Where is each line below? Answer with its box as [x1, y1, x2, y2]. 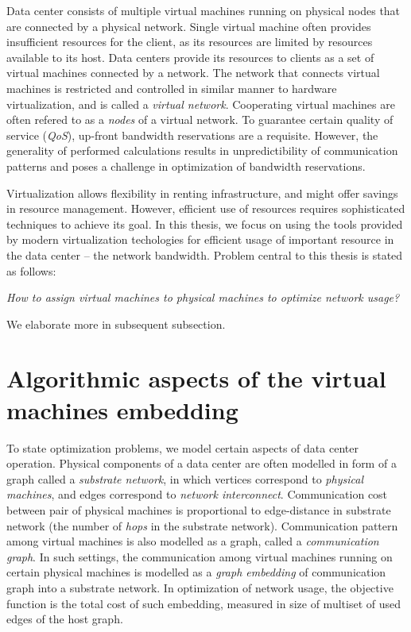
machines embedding [6, 393, 238, 426]
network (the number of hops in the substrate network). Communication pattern [6, 517, 398, 534]
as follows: [6, 262, 56, 279]
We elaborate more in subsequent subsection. [6, 315, 226, 332]
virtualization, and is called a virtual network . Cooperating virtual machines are [6, 95, 395, 112]
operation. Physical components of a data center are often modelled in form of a [6, 455, 397, 472]
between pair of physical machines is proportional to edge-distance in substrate [6, 501, 391, 518]
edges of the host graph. [6, 611, 123, 627]
